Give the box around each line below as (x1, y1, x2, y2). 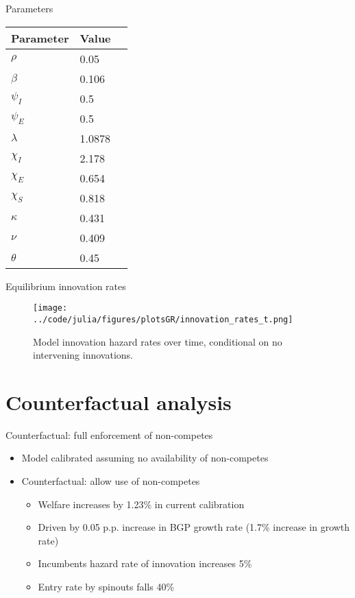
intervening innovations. (33, 348, 133, 362)
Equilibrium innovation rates (5, 278, 126, 293)
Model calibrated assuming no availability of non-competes (21, 451, 269, 465)
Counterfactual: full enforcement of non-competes (5, 427, 213, 442)
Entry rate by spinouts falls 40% (38, 579, 175, 593)
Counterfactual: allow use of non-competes (21, 474, 200, 488)
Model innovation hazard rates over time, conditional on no (33, 334, 282, 348)
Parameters (5, 1, 53, 15)
